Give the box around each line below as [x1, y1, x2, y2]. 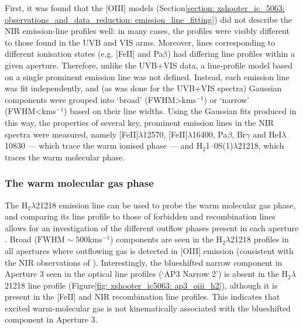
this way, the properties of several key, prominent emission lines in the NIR [5, 116, 274, 128]
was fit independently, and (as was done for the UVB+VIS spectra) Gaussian [5, 82, 282, 94]
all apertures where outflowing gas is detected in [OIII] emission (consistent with [5, 244, 294, 256]
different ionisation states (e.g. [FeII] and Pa [5, 47, 163, 60]
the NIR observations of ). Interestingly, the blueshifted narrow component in [5, 256, 283, 268]
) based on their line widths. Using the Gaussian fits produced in [64, 105, 297, 117]
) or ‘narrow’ [204, 93, 249, 105]
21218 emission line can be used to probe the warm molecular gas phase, [36, 198, 296, 211]
